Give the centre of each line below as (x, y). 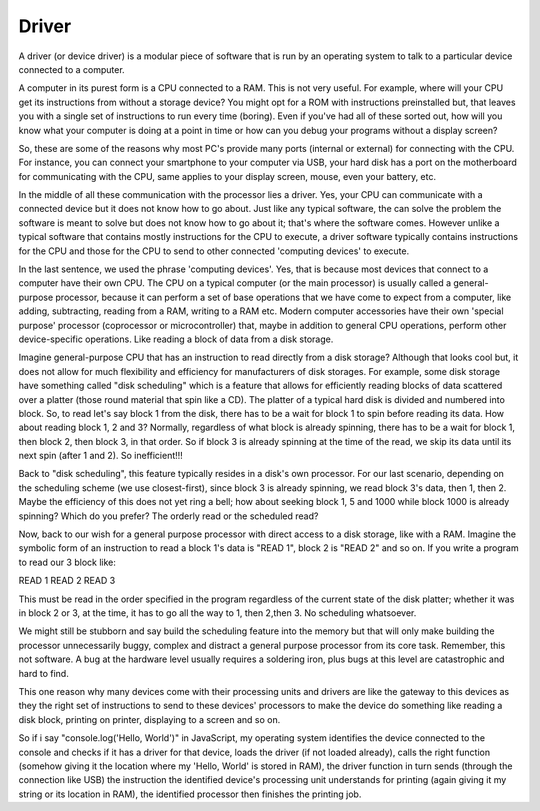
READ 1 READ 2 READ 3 (67, 581)
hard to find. (43, 673)
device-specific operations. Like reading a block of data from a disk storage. (176, 339)
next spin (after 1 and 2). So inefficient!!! (101, 456)
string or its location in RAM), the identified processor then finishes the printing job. (190, 794)
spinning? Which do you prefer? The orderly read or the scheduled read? (168, 516)
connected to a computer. (71, 69)
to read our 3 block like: (67, 562)
